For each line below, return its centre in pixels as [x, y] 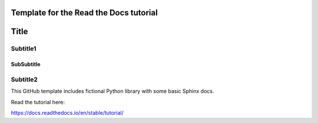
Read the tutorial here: [38, 102]
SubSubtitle [26, 64]
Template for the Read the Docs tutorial [85, 13]
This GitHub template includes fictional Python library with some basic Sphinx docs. [112, 91]
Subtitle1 [24, 49]
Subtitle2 [24, 79]
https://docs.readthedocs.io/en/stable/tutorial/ [67, 113]
